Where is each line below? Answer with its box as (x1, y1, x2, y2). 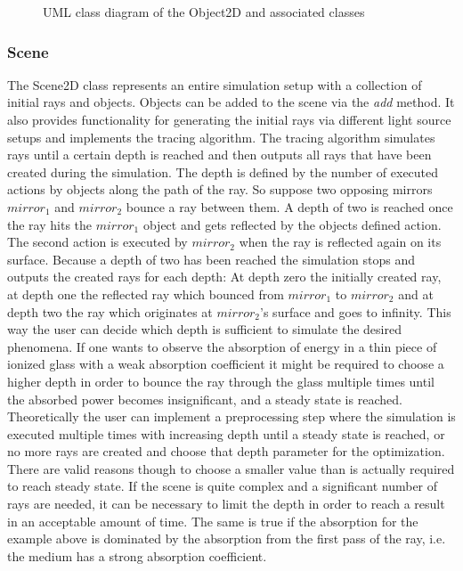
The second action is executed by (7, 232, 188, 251)
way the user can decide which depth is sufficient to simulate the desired (7, 320, 402, 339)
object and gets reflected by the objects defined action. (142, 215, 442, 233)
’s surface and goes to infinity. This (260, 302, 451, 321)
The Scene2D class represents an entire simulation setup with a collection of (7, 75, 422, 94)
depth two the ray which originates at (7, 302, 213, 321)
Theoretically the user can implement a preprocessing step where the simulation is (7, 407, 456, 426)
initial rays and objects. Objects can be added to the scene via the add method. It (7, 93, 455, 111)
